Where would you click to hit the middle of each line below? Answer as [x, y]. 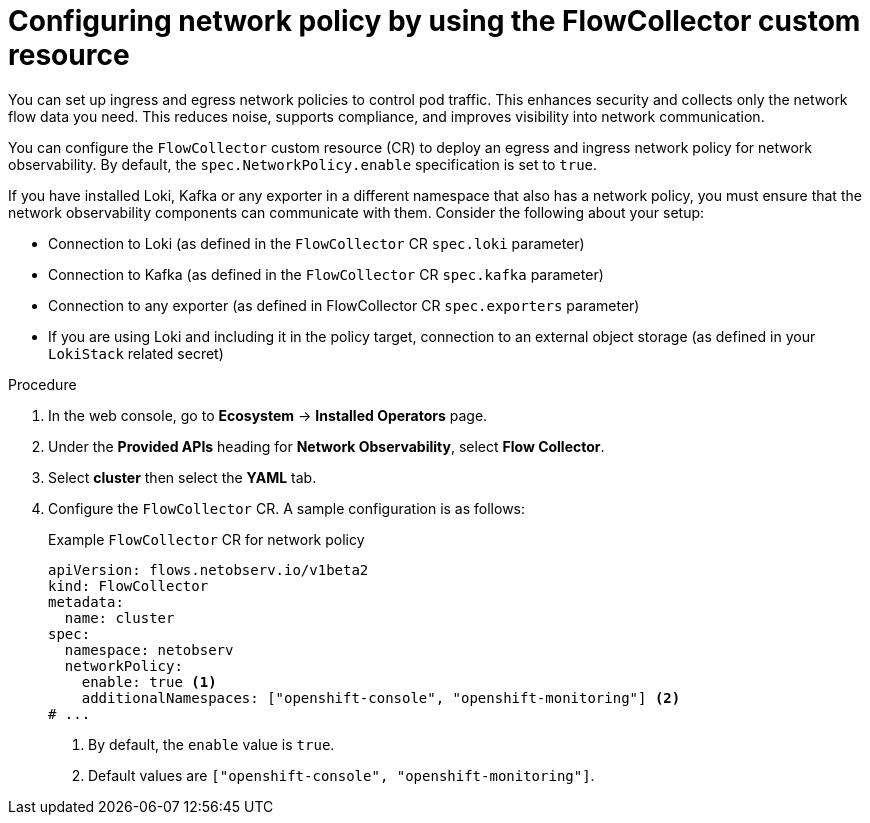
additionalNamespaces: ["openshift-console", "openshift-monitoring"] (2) [381, 697]
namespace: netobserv [149, 649]
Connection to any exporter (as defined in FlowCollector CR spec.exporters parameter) [344, 305]
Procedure [42, 384]
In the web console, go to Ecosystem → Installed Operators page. [268, 415]
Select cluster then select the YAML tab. [182, 477]
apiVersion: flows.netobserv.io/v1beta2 [208, 569]
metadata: [86, 601]
